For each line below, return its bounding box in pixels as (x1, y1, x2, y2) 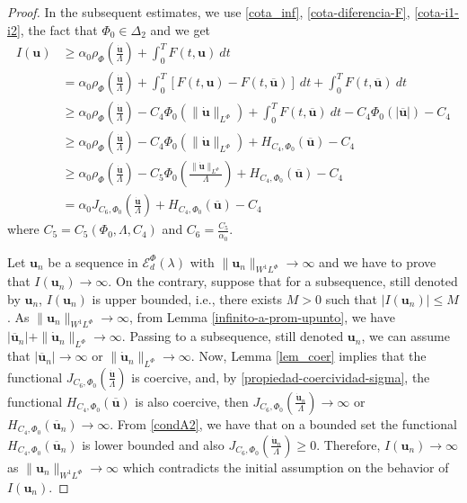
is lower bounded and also (82, 435, 225, 454)
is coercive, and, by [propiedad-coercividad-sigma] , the (131, 367, 430, 386)
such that (325, 290, 377, 308)
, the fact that (20, 20, 98, 39)
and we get (150, 20, 211, 39)
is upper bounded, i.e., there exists (92, 290, 283, 308)
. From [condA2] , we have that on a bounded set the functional (110, 414, 457, 433)
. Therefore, (316, 435, 381, 454)
